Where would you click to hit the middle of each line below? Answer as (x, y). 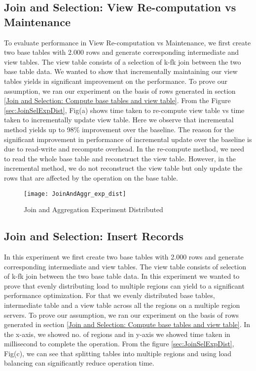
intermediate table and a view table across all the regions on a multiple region (122, 305)
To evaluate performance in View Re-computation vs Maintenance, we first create (128, 42)
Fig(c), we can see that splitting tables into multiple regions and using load (118, 353)
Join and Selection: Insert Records (94, 236)
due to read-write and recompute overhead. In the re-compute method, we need (124, 149)
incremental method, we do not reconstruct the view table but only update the (123, 168)
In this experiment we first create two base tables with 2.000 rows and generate (124, 256)
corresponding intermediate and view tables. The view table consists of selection (125, 266)
